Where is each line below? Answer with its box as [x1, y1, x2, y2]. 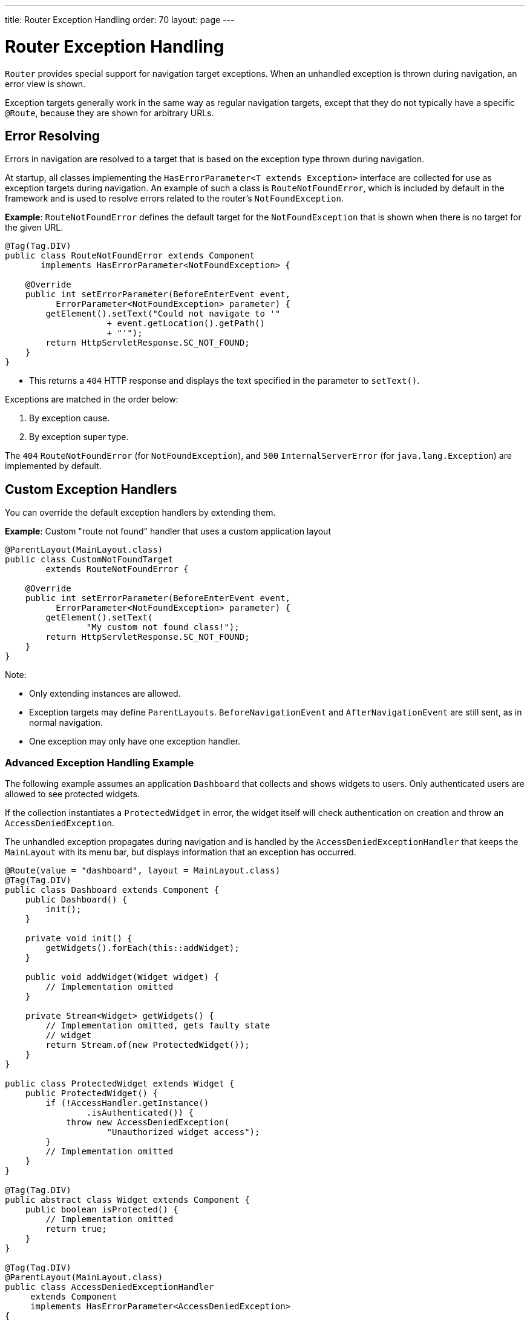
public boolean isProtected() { [25, 1204, 178, 1214]
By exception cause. [29, 413, 110, 424]
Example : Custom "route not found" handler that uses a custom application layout [5, 526, 331, 537]
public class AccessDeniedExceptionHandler [5, 1281, 214, 1292]
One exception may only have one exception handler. [29, 736, 241, 747]
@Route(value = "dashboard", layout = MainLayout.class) [5, 865, 281, 875]
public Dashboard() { [25, 894, 128, 904]
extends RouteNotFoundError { [45, 564, 189, 574]
